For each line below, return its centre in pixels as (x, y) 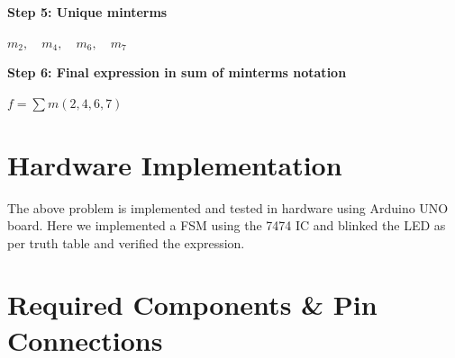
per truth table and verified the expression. (126, 242)
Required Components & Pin (192, 304)
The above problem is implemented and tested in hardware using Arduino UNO (228, 207)
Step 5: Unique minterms (87, 12)
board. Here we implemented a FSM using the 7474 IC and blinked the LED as (227, 225)
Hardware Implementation (175, 164)
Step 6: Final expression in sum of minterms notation (177, 72)
